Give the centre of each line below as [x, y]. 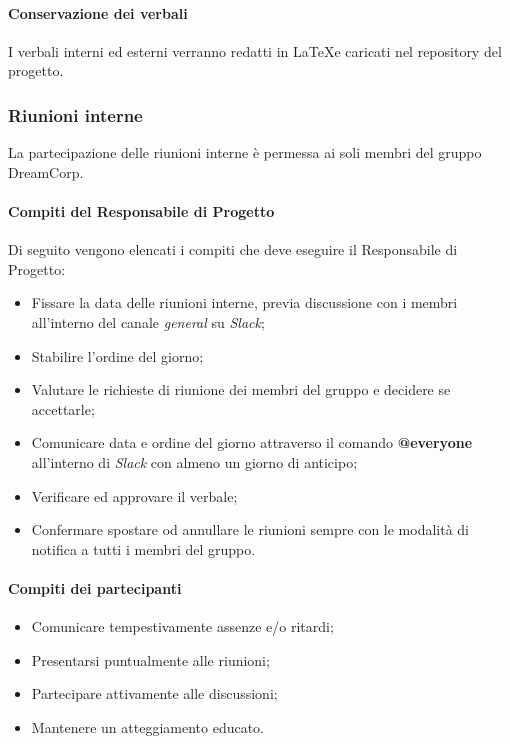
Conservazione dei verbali [98, 12]
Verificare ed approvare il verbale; [134, 495]
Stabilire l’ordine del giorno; [117, 355]
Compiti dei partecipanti [95, 587]
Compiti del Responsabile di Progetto [141, 210]
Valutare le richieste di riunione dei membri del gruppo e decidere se [241, 389]
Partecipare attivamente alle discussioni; [154, 693]
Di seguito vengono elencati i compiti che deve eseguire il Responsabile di [233, 249]
